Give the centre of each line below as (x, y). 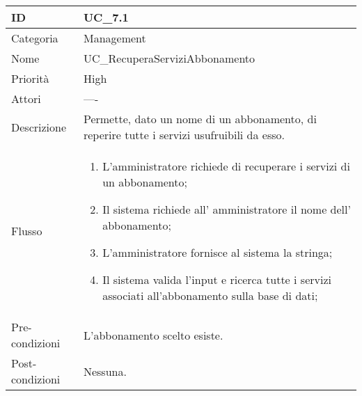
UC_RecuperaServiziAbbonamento (169, 58)
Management (115, 38)
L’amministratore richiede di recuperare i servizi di (226, 166)
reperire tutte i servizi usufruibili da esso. (184, 135)
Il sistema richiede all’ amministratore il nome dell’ (227, 209)
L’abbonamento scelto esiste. (153, 335)
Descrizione (39, 127)
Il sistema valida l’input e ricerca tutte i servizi (217, 279)
